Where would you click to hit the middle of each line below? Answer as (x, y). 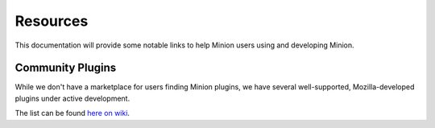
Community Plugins (66, 68)
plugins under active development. (72, 98)
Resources (52, 21)
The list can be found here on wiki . (72, 114)
